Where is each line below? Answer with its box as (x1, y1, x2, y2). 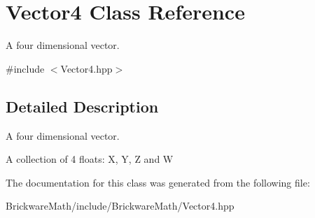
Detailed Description (6, 95, 159, 117)
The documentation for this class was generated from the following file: (6, 175, 310, 189)
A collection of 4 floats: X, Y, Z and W (6, 152, 174, 166)
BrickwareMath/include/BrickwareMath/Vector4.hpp (6, 198, 234, 213)
